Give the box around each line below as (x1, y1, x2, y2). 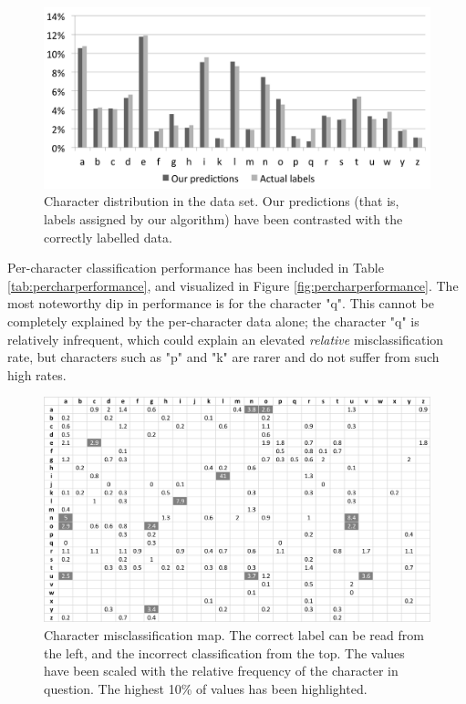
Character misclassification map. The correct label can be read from (44, 626, 424, 645)
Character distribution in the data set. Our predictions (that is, (44, 192, 399, 211)
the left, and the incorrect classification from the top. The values (44, 643, 405, 662)
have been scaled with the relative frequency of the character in (44, 661, 399, 680)
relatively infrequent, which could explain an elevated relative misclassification (7, 329, 444, 348)
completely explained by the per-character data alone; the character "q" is (7, 311, 419, 330)
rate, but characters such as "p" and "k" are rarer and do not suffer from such (7, 347, 440, 367)
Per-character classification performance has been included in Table (7, 258, 384, 277)
